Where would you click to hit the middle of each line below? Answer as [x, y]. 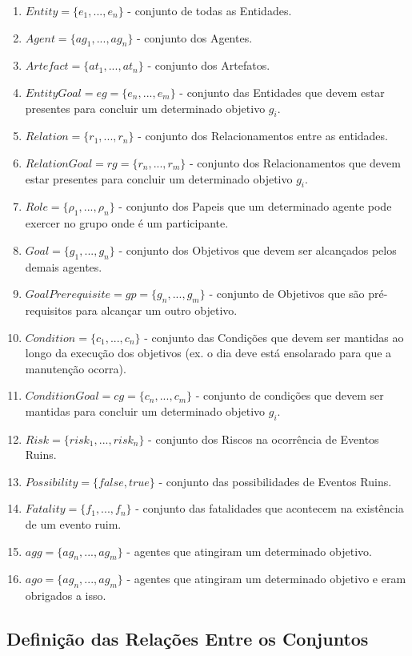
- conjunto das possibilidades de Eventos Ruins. [275, 481]
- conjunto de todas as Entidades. [210, 10]
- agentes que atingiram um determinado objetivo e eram [266, 579]
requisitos [48, 310]
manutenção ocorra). [76, 368]
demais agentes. [64, 266]
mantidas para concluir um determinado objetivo [145, 411]
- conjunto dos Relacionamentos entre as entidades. [263, 136]
